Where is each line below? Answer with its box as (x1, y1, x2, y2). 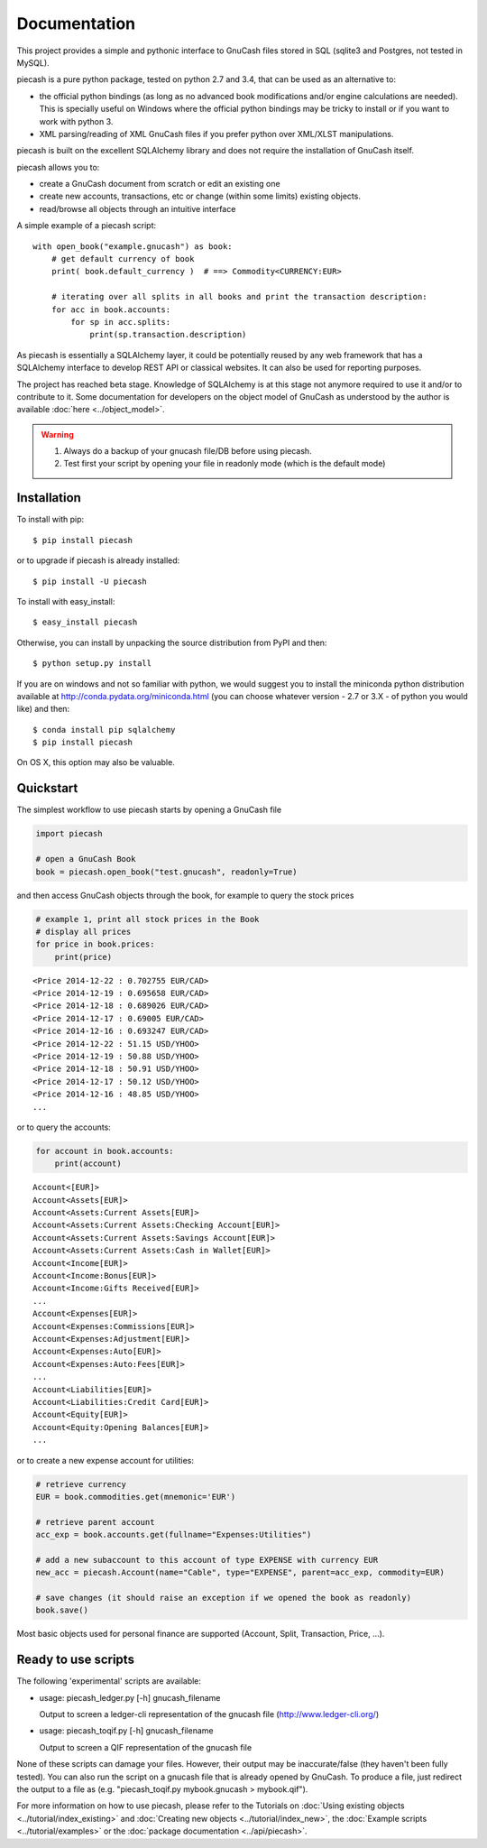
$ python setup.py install (32, 659, 152, 669)
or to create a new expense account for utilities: (16, 1455, 194, 1465)
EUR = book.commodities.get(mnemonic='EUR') (35, 1492, 236, 1501)
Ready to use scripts (16, 1652, 135, 1668)
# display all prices (35, 926, 132, 937)
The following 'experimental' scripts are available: (16, 1676, 202, 1686)
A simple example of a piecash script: (16, 220, 157, 231)
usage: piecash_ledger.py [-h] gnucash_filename (39, 1692, 221, 1703)
